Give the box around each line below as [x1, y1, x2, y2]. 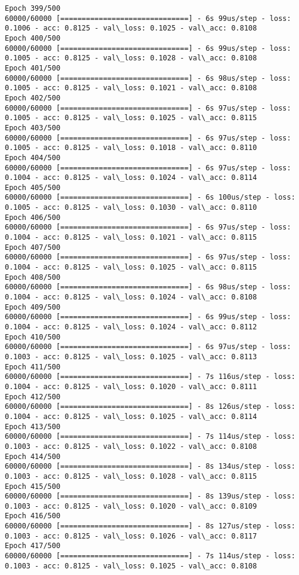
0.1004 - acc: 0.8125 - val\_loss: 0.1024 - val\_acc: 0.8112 [5, 323, 257, 331]
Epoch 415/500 [5, 482, 61, 491]
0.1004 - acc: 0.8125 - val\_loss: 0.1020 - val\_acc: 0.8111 [5, 382, 257, 391]
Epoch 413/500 [5, 422, 61, 431]
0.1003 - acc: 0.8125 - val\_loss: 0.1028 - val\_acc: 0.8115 [5, 472, 257, 481]
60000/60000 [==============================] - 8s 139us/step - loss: [5, 492, 295, 501]
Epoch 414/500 [5, 452, 61, 461]
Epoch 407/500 [5, 243, 61, 252]
